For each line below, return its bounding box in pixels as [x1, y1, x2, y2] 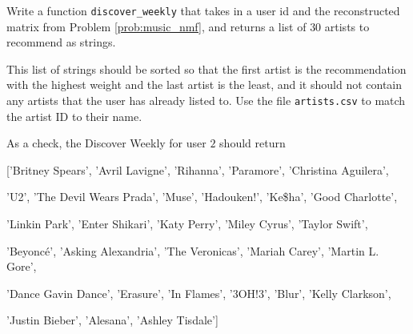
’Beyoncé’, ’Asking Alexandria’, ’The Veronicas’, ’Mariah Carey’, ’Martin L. [6, 242, 379, 259]
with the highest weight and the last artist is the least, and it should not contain [6, 76, 403, 93]
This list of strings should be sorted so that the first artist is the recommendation [6, 60, 407, 77]
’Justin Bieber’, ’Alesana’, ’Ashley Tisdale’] [6, 312, 219, 328]
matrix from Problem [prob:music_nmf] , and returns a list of [6, 18, 307, 34]
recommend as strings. [6, 34, 116, 50]
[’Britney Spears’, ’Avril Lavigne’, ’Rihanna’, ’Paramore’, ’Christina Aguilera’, [6, 161, 389, 178]
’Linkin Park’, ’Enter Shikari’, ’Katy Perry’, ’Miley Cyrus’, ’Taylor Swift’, [6, 215, 368, 232]
